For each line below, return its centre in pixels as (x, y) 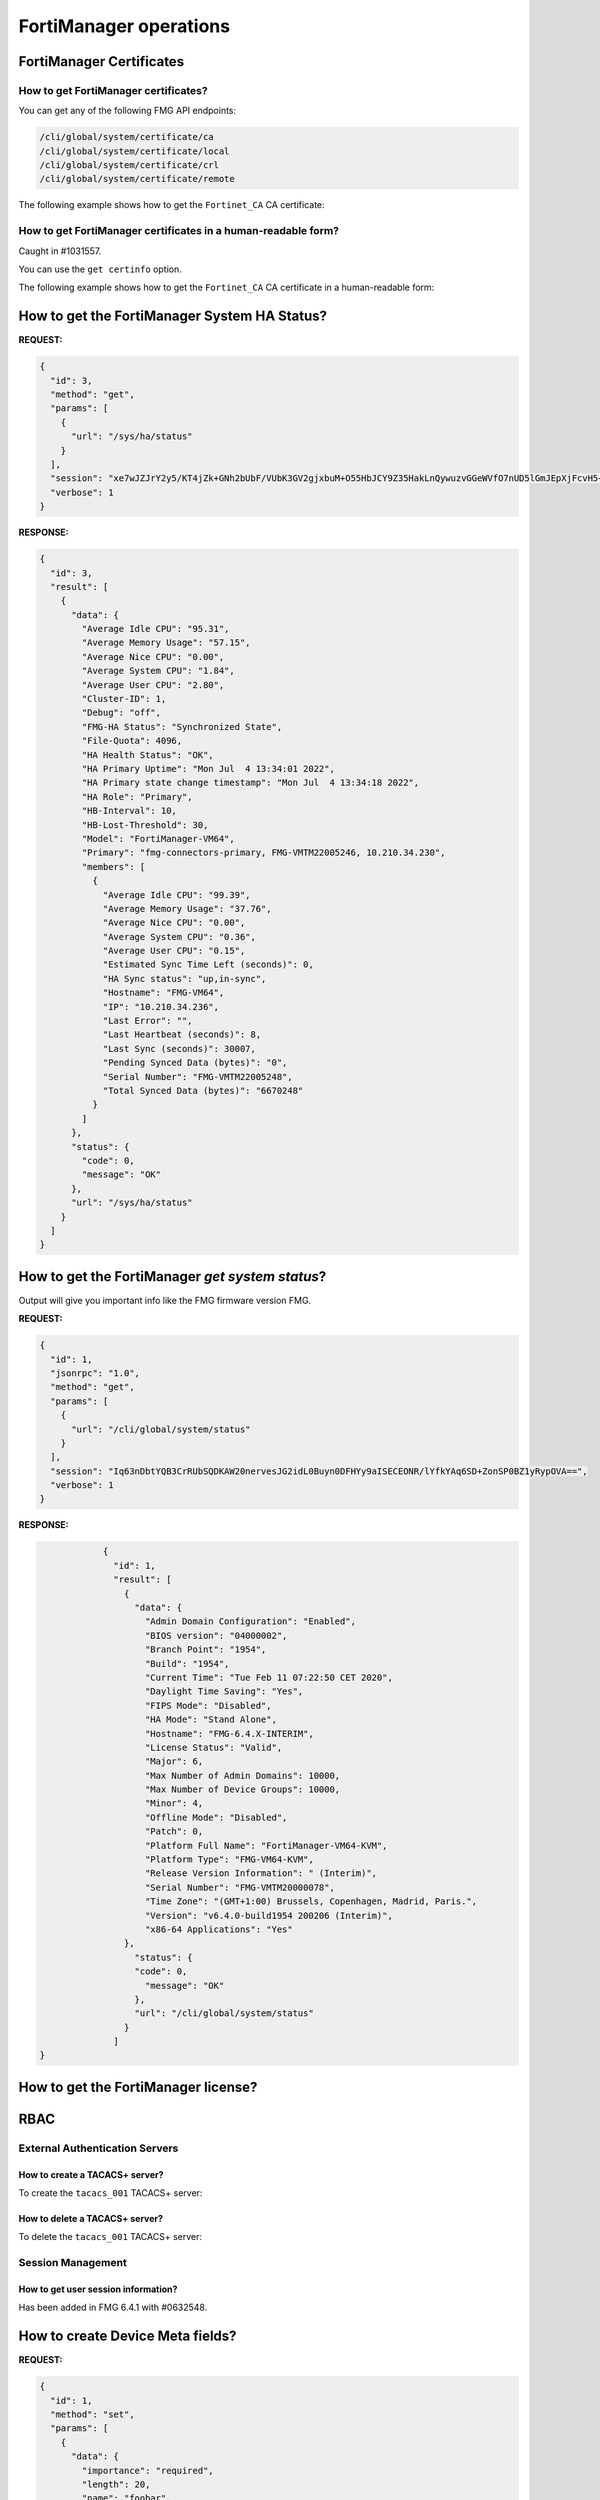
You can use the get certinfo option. (100, 269)
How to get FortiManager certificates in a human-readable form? (179, 231)
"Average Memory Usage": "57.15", (166, 643)
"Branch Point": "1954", (206, 1649)
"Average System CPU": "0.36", (179, 936)
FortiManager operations (124, 26)
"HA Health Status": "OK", (147, 754)
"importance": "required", (147, 2470)
